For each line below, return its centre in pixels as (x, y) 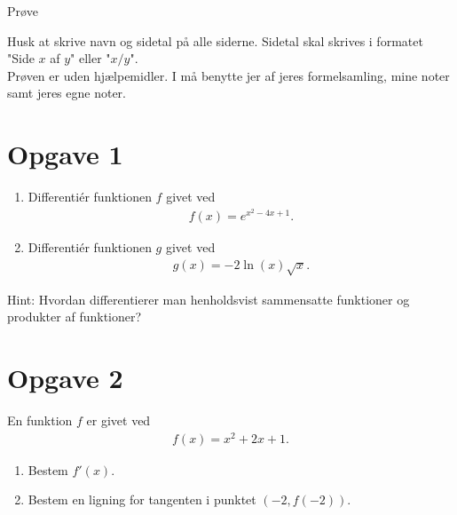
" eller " (91, 58)
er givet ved (118, 420)
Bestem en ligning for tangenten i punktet (142, 499)
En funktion (40, 420)
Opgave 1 (65, 154)
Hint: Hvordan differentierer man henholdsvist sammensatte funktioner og (209, 299)
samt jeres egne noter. (67, 93)
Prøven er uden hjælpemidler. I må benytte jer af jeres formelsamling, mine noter (228, 75)
